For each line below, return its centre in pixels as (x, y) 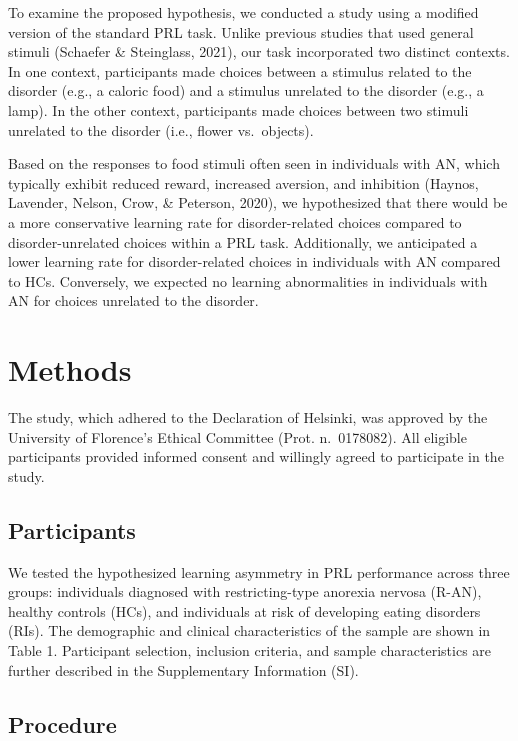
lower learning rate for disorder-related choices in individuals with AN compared (254, 261)
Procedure (62, 723)
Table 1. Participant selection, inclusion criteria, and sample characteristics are (250, 649)
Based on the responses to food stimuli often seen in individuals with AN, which (254, 163)
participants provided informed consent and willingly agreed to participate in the (256, 456)
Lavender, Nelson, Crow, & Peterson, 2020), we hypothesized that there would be (258, 202)
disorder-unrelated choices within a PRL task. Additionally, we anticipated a (243, 241)
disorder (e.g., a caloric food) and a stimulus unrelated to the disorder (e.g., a (246, 90)
